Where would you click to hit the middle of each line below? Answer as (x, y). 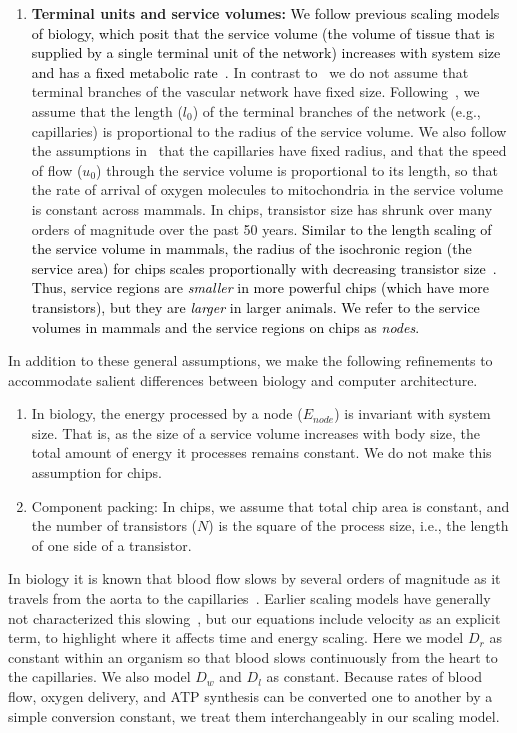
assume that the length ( (107, 110)
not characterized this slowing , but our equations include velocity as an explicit (254, 617)
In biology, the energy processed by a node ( (167, 413)
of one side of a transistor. (111, 544)
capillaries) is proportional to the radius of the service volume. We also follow (269, 130)
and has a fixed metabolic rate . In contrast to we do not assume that (250, 71)
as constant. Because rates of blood (374, 676)
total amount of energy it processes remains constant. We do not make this (261, 452)
